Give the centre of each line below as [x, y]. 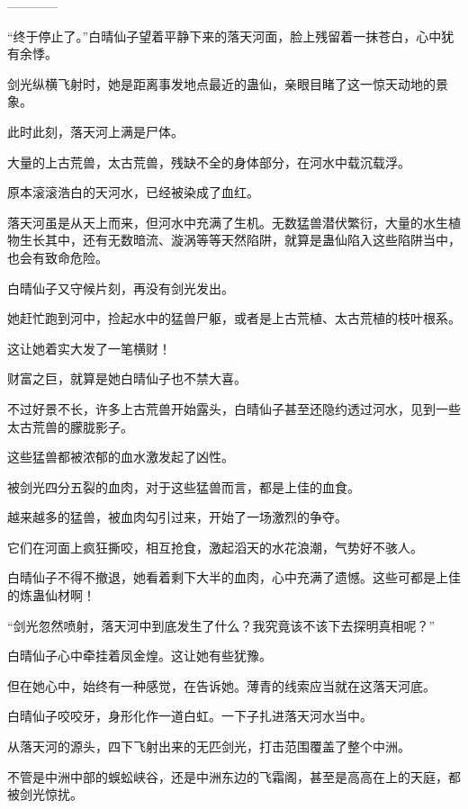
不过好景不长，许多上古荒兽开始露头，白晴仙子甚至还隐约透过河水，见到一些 [234, 408]
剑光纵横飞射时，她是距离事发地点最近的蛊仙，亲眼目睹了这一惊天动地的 [221, 83]
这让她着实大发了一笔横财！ [89, 348]
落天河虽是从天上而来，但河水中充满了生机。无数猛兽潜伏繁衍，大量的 [215, 222]
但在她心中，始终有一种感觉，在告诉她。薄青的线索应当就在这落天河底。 [221, 685]
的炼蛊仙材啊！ [51, 595]
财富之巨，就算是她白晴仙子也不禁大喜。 [127, 378]
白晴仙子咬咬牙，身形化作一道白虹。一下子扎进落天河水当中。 [190, 716]
